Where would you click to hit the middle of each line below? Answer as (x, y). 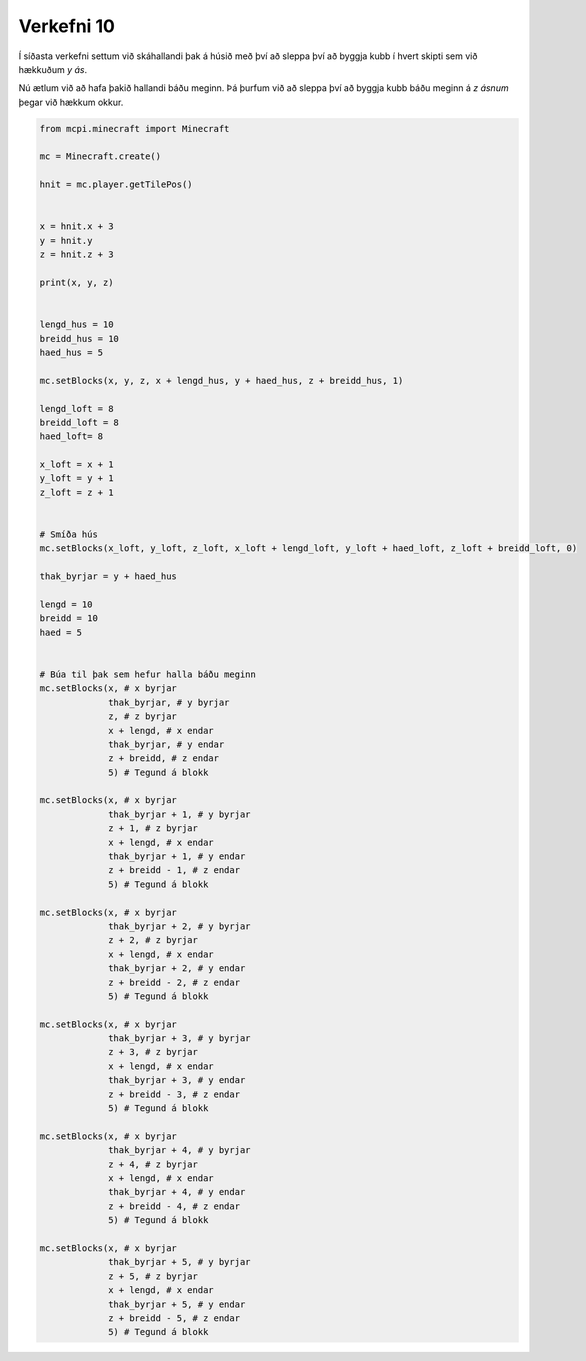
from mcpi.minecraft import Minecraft (134, 128)
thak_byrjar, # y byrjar (169, 702)
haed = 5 (61, 632)
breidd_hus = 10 (79, 338)
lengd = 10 (66, 604)
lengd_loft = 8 (76, 408)
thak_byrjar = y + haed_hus (108, 576)
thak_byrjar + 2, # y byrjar (179, 926)
